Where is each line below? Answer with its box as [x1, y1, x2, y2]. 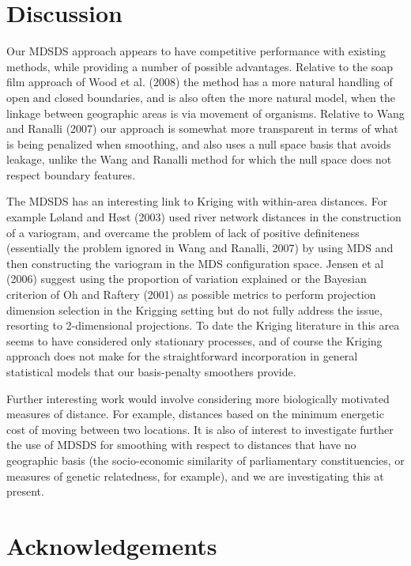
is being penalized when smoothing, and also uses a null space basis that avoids [6, 135, 391, 152]
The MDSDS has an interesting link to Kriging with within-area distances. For [6, 193, 388, 209]
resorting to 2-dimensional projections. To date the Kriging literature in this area [6, 317, 400, 334]
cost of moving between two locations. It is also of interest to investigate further [6, 421, 394, 437]
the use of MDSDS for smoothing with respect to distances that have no [6, 436, 356, 453]
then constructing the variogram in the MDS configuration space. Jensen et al [6, 255, 384, 271]
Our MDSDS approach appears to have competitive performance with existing [6, 43, 386, 59]
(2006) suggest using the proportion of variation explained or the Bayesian [6, 270, 367, 287]
